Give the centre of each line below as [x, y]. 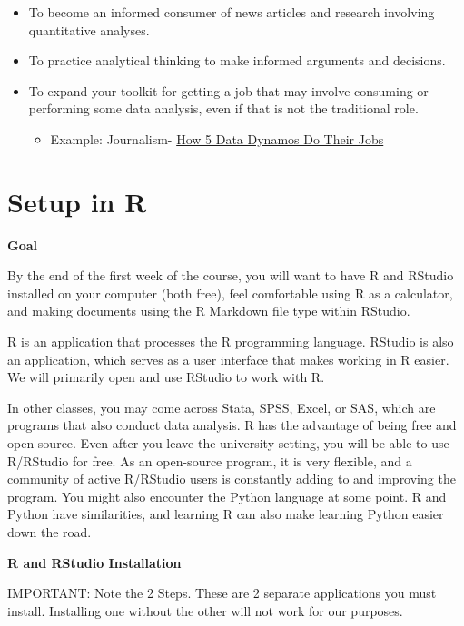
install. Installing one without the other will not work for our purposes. [205, 610]
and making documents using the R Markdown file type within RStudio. [209, 311]
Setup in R [77, 201]
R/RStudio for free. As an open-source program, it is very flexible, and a [210, 460]
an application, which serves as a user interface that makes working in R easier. [228, 359]
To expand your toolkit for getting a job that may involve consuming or [228, 90]
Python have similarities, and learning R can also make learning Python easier [226, 514]
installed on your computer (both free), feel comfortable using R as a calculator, [230, 293]
